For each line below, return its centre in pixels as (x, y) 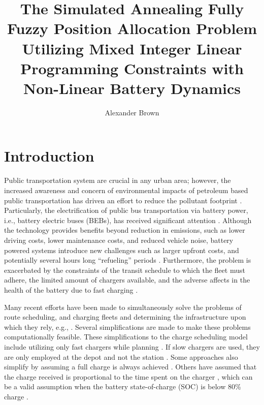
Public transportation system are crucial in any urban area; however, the (118, 180)
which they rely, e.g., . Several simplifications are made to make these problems (127, 326)
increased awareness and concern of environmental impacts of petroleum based (126, 190)
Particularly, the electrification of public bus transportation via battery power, (126, 210)
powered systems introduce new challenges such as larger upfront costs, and (122, 250)
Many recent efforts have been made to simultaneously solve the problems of (123, 307)
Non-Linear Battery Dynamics (132, 88)
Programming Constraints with (132, 68)
